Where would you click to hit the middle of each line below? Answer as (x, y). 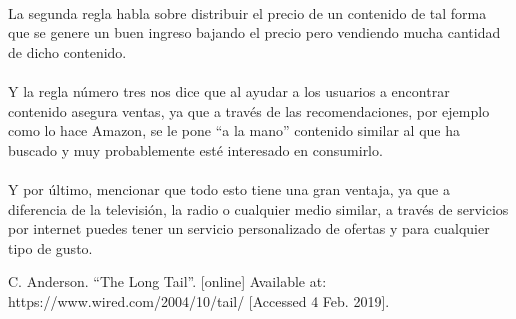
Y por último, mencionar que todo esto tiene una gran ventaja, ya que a (229, 188)
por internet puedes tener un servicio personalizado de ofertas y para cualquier (249, 228)
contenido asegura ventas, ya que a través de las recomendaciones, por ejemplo (249, 110)
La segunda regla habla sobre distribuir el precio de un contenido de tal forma (247, 12)
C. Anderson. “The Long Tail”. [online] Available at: (167, 281)
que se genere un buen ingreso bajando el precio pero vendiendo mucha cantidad (254, 32)
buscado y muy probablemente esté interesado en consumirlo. (195, 149)
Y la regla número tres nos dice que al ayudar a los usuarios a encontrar (229, 90)
